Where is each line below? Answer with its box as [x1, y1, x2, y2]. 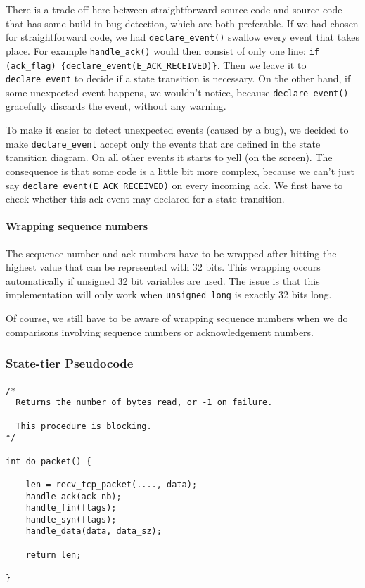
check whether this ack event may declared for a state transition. [6, 191, 285, 206]
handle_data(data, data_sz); [25, 526, 162, 537]
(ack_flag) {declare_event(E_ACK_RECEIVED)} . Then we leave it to [6, 57, 307, 72]
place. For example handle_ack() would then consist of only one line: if [6, 43, 319, 58]
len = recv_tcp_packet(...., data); [25, 479, 198, 490]
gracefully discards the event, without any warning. [6, 98, 226, 113]
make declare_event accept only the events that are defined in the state [6, 136, 321, 151]
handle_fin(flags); [25, 503, 117, 513]
